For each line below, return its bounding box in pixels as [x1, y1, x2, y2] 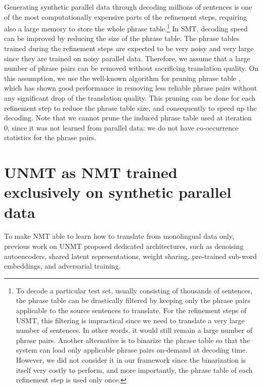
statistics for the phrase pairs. [4, 132, 97, 143]
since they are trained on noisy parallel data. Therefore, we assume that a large [4, 53, 250, 63]
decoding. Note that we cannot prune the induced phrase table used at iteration [4, 112, 252, 123]
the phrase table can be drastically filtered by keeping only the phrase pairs [16, 295, 250, 306]
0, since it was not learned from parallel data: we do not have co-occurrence [4, 122, 239, 133]
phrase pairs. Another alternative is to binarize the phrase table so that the [16, 334, 250, 345]
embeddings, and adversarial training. [4, 261, 121, 271]
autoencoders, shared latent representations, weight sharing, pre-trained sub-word [4, 250, 257, 261]
